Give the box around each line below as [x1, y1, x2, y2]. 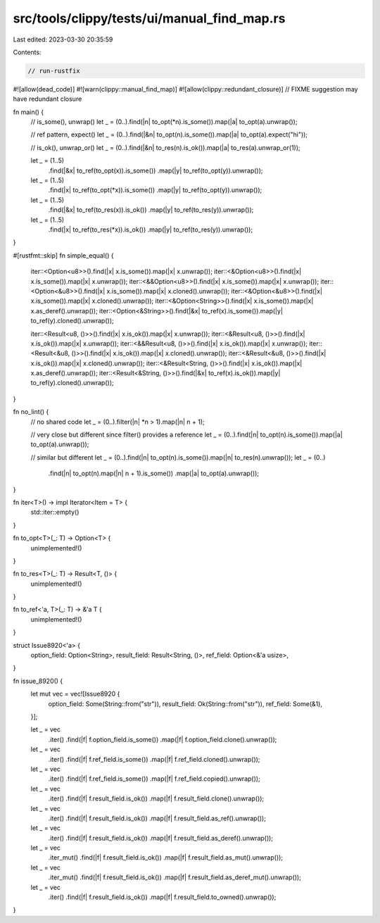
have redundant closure [13, 95, 82, 103]
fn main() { [13, 108, 44, 116]
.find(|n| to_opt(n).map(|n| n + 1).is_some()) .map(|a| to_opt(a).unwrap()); [48, 469, 260, 478]
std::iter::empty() [30, 508, 80, 517]
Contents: [13, 48, 42, 56]
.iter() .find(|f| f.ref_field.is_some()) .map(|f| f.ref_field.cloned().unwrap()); [48, 755, 260, 763]
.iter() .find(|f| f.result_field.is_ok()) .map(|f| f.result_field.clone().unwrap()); [48, 794, 265, 803]
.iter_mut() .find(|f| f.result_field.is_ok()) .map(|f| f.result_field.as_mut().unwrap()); [48, 853, 284, 862]
